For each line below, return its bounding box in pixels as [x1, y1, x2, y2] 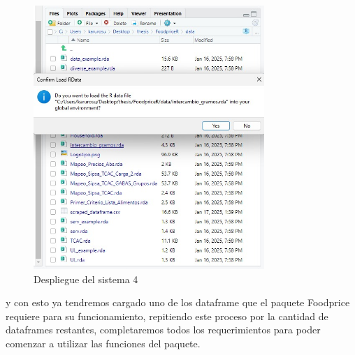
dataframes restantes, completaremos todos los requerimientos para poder [6, 322, 321, 337]
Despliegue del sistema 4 [34, 271, 138, 286]
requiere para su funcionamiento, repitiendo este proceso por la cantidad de [6, 308, 328, 323]
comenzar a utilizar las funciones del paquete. [6, 335, 201, 350]
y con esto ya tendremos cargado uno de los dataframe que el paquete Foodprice [6, 295, 350, 310]
